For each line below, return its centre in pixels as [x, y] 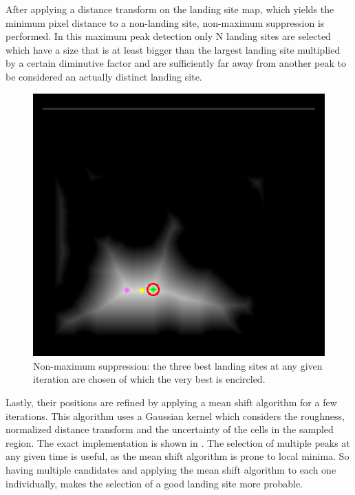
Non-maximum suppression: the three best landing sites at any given [178, 365]
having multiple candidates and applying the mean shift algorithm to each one [171, 469]
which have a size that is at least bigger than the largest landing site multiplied [173, 49]
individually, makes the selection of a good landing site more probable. [154, 483]
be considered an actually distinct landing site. [104, 76]
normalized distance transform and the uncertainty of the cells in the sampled [170, 429]
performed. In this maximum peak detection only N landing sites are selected [168, 36]
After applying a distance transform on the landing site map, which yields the [170, 9]
